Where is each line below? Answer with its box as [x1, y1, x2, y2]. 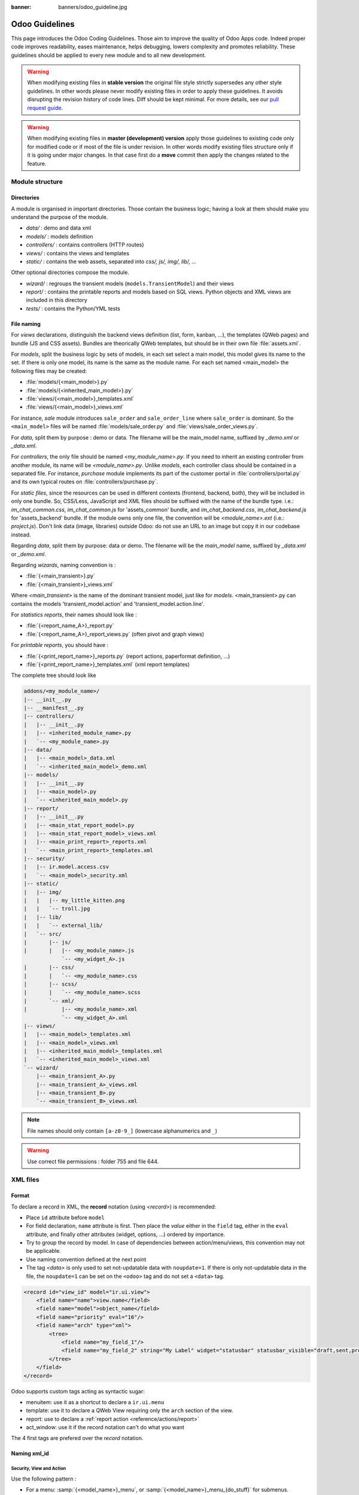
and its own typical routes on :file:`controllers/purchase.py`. [11, 478, 159, 486]
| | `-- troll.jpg [23, 905, 90, 912]
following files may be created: [11, 367, 87, 374]
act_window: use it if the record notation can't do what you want [26, 1424, 185, 1431]
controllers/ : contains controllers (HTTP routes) [26, 241, 144, 248]
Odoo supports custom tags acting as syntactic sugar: [11, 1387, 145, 1395]
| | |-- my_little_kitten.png [23, 897, 125, 904]
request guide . [27, 104, 63, 111]
